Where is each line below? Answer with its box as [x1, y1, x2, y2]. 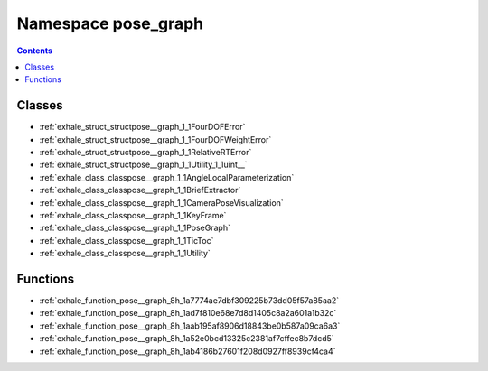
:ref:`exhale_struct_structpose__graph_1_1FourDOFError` [39, 122, 246, 133]
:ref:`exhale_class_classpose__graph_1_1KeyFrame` [39, 209, 227, 220]
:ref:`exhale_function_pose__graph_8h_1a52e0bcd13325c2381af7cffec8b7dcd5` [39, 333, 334, 344]
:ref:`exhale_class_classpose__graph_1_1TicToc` [39, 235, 214, 246]
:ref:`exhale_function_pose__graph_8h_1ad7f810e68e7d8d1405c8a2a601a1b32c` [39, 308, 337, 319]
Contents [16, 45, 53, 56]
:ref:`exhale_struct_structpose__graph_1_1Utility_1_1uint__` [39, 159, 248, 171]
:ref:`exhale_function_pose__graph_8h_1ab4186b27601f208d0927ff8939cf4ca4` [39, 346, 336, 357]
